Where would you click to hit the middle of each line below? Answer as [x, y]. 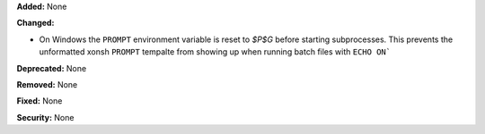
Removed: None [47, 84]
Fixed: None [40, 101]
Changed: [35, 23]
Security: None [45, 117]
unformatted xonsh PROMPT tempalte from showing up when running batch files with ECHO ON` [215, 52]
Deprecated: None [52, 68]
